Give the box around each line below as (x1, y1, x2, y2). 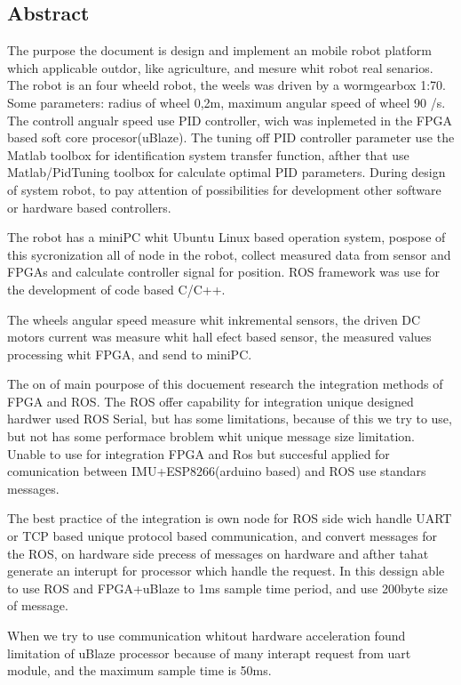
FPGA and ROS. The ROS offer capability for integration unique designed (7, 391, 414, 410)
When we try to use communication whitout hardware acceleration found (7, 626, 406, 645)
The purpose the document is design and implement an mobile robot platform (7, 41, 432, 60)
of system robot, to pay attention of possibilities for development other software (7, 180, 441, 198)
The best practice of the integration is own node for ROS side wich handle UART (7, 509, 452, 528)
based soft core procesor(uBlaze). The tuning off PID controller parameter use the (7, 128, 455, 147)
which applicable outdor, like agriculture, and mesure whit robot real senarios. (7, 58, 433, 77)
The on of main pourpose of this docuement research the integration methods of (7, 375, 443, 393)
